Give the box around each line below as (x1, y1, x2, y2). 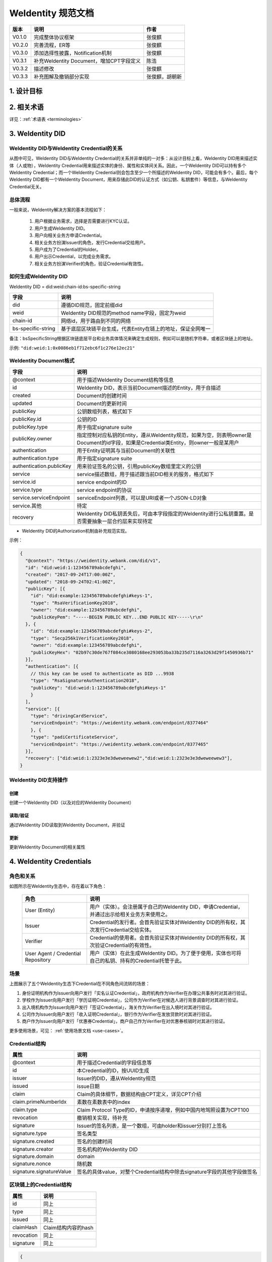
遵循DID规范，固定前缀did (60, 302, 123, 309)
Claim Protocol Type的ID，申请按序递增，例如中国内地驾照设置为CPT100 (77, 1106, 249, 1113)
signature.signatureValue (12, 1168, 72, 1175)
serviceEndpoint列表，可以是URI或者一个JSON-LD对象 (77, 494, 207, 501)
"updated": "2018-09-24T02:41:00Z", (25, 579, 116, 585)
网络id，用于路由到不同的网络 (60, 318, 131, 325)
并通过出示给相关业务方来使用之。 (90, 911, 171, 918)
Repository (25, 956, 51, 963)
